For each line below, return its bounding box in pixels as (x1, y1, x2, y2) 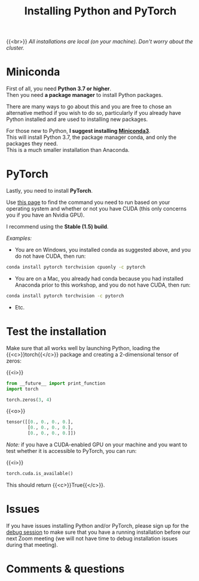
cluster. (6, 44, 25, 51)
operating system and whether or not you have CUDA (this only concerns (6, 205, 187, 212)
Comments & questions (6, 562, 125, 576)
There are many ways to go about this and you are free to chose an (6, 103, 172, 110)
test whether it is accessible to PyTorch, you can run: (6, 448, 137, 454)
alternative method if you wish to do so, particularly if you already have (6, 109, 181, 117)
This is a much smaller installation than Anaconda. (6, 147, 130, 154)
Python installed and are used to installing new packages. (6, 115, 148, 123)
